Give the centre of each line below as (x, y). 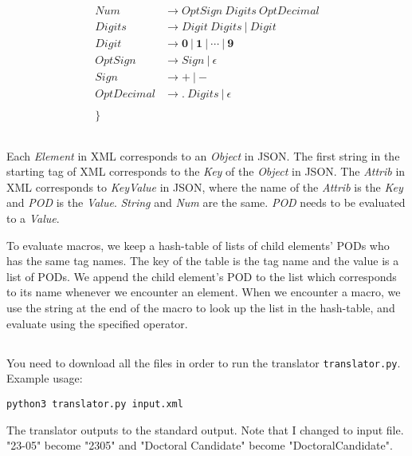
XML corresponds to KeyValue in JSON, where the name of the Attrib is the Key (205, 186)
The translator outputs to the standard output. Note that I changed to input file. (205, 429)
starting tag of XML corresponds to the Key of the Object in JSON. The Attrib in (206, 171)
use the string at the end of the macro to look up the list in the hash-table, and (201, 308)
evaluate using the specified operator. (97, 323)
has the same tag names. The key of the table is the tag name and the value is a (203, 261)
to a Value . (33, 218)
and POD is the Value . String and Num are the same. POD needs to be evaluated (206, 202)
